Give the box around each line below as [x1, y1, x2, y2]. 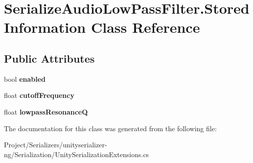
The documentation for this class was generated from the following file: [4, 123, 217, 133]
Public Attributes [4, 50, 95, 66]
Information [4, 17, 86, 37]
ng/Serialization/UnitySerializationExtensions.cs [4, 149, 149, 159]
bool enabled [4, 73, 46, 84]
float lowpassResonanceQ [4, 106, 88, 116]
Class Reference [91, 17, 200, 37]
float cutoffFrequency [4, 90, 74, 100]
